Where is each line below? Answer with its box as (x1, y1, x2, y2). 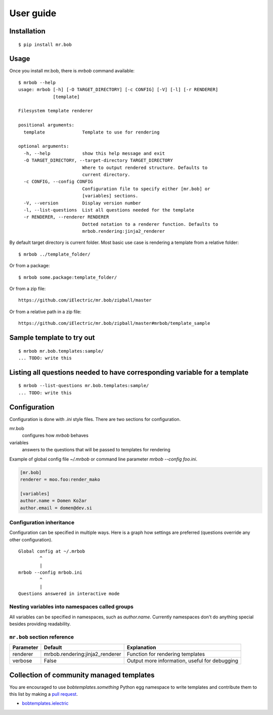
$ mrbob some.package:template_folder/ (18, 274, 117, 280)
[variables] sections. (82, 193, 139, 199)
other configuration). (9, 536, 53, 542)
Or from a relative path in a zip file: (9, 309, 82, 315)
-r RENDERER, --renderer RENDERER (23, 214, 109, 220)
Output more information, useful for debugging (126, 657, 239, 664)
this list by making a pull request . (9, 691, 78, 697)
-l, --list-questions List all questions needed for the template (23, 207, 195, 213)
